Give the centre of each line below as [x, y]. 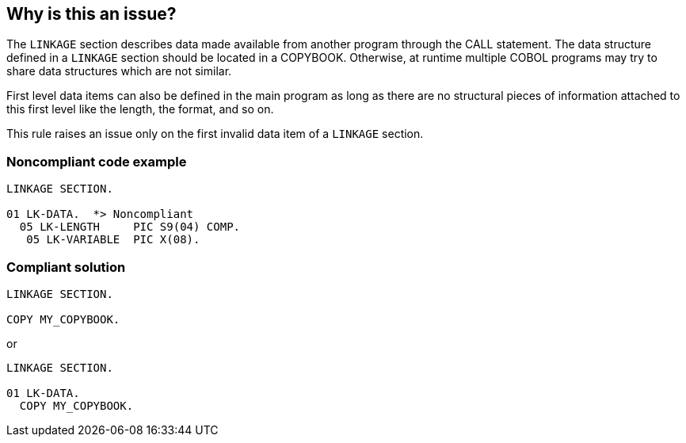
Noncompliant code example [97, 161]
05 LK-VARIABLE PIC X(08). [113, 240]
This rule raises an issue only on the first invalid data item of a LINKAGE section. [215, 134]
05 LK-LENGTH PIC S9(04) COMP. [130, 227]
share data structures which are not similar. [119, 71]
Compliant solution [66, 267]
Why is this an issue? [91, 14]
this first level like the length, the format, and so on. [140, 109]
